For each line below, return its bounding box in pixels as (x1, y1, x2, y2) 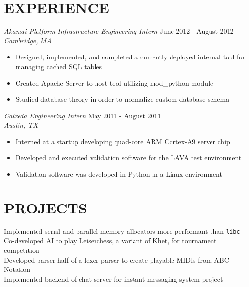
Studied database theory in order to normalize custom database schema (15, 94, 230, 104)
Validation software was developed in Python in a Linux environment (15, 169, 222, 179)
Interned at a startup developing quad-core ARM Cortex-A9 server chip (15, 136, 230, 146)
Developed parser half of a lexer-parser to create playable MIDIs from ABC (4, 254, 229, 265)
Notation (4, 264, 31, 274)
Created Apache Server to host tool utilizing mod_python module (15, 77, 213, 88)
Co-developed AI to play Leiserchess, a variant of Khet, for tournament (4, 235, 217, 246)
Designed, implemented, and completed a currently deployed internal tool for (15, 52, 245, 62)
